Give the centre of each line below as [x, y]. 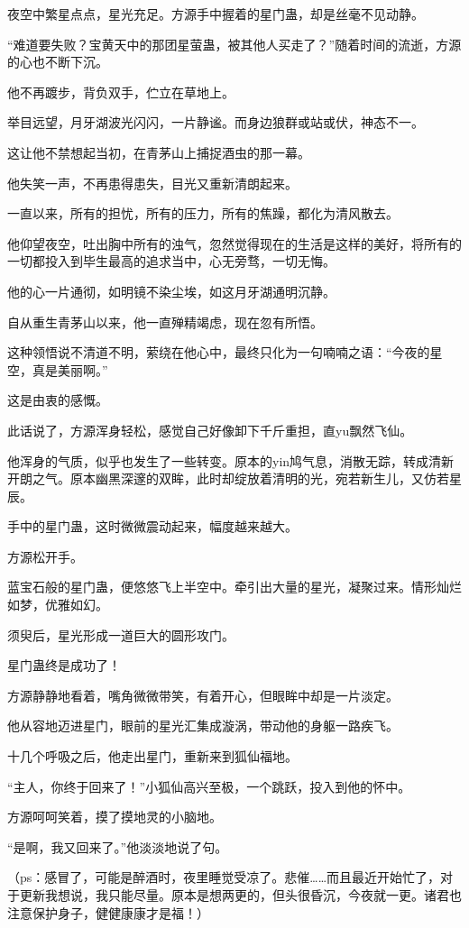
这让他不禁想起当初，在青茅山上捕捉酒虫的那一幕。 [159, 152]
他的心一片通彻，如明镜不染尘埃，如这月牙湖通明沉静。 [171, 291]
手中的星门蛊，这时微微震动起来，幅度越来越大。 [152, 526]
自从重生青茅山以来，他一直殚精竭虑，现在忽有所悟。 [165, 322]
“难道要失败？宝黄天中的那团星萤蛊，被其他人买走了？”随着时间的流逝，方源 [234, 44]
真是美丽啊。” [70, 369]
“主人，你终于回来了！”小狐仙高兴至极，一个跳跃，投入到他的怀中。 [209, 786]
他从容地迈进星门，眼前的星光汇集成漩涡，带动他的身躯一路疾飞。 [203, 726]
